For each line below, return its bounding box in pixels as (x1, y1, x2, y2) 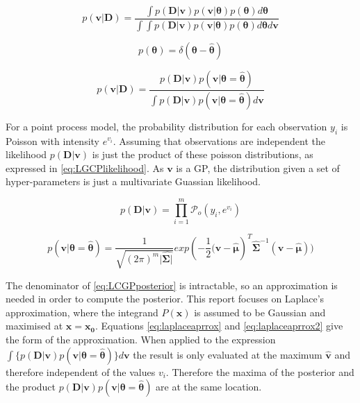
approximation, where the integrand (6, 305, 158, 319)
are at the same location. (156, 379, 262, 394)
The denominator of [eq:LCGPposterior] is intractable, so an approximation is (6, 277, 338, 292)
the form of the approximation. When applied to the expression (6, 332, 276, 346)
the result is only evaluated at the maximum (133, 347, 322, 361)
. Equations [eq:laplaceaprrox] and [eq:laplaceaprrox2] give (95, 318, 343, 333)
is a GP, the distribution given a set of (176, 160, 340, 175)
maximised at (6, 318, 63, 333)
